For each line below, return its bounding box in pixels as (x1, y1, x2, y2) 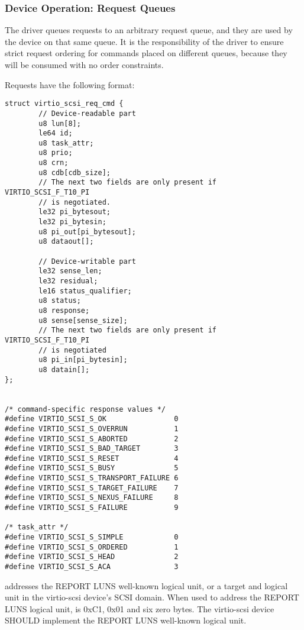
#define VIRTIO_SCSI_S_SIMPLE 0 (5, 533, 179, 542)
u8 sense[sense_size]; (38, 316, 128, 325)
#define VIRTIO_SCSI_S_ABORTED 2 (5, 434, 179, 443)
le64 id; (38, 129, 73, 138)
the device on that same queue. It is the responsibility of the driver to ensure (5, 35, 284, 47)
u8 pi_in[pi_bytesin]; (38, 356, 128, 364)
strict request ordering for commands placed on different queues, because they (5, 47, 287, 59)
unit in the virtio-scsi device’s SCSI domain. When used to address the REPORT (5, 591, 299, 603)
